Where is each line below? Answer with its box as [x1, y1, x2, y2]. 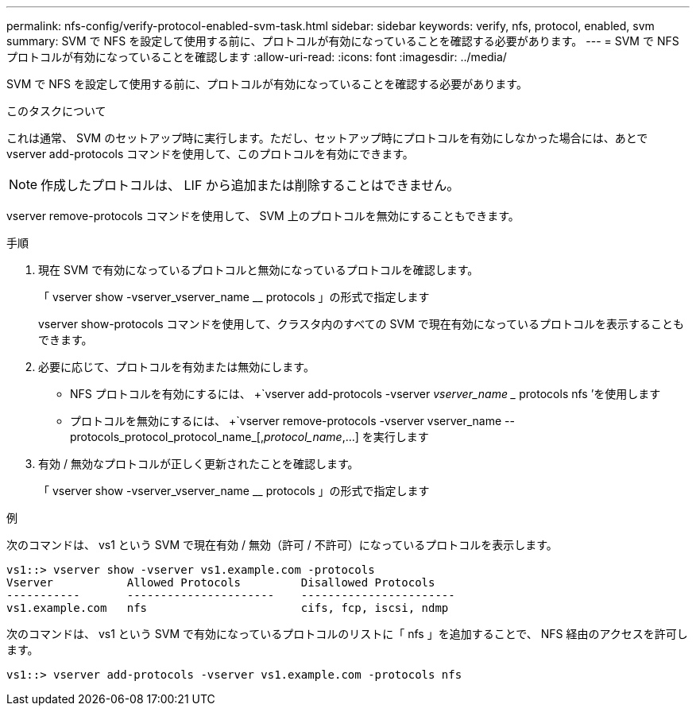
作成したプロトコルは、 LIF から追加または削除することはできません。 [41, 177, 460, 193]
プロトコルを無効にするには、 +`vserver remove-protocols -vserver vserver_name [70, 414, 502, 428]
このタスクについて [6, 104, 106, 118]
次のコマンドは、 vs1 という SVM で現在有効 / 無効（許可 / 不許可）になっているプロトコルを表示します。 [6, 538, 558, 551]
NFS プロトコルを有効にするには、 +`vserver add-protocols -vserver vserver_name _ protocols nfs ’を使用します [70, 387, 661, 400]
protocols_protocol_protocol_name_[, [70, 430, 264, 443]
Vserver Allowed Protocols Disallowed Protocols [6, 576, 435, 589]
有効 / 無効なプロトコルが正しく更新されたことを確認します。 [38, 457, 359, 470]
